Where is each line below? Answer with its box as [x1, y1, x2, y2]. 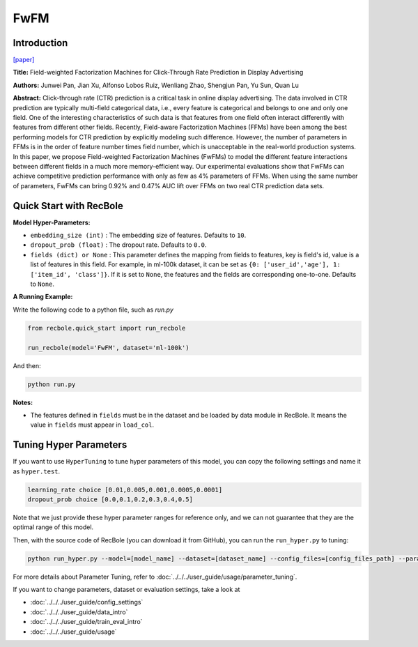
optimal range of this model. [13, 523, 94, 531]
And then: [13, 361, 41, 370]
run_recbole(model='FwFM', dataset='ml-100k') [27, 344, 189, 351]
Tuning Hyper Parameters [13, 439, 127, 451]
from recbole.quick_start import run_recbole [27, 324, 186, 332]
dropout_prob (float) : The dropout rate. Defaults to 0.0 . [30, 241, 207, 249]
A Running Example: [13, 293, 73, 301]
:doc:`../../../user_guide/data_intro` [30, 607, 128, 616]
